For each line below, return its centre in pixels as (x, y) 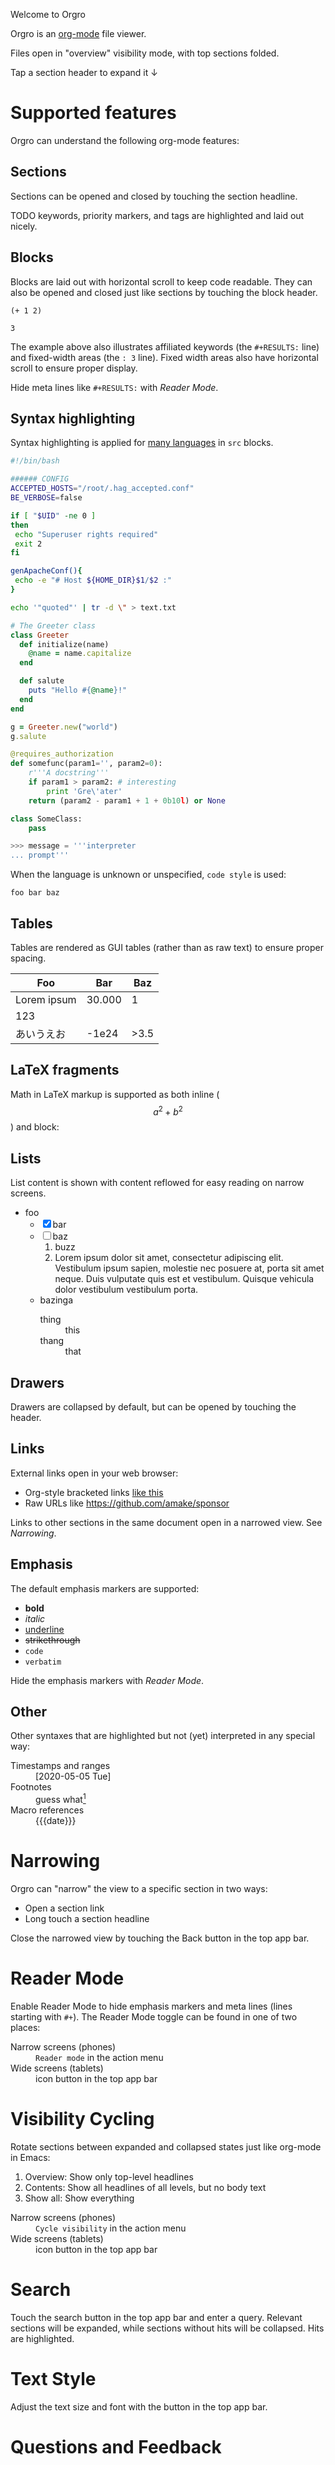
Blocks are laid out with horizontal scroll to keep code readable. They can (161, 281)
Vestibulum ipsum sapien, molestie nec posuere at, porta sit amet (189, 1268)
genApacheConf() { (46, 571)
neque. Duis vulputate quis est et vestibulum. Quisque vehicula (184, 1279)
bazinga (56, 1300)
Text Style (53, 2379)
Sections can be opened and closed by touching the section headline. (154, 196)
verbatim (43, 1662)
